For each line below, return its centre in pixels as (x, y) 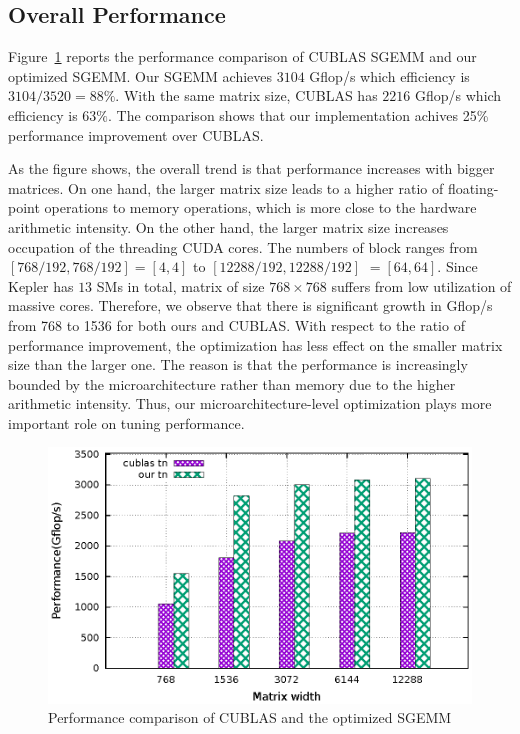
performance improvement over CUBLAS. (136, 134)
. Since (457, 266)
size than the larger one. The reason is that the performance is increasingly (238, 364)
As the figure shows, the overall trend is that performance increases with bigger (251, 168)
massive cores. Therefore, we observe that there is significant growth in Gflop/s (250, 305)
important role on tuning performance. (126, 422)
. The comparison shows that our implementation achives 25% (298, 114)
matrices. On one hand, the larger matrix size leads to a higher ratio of (226, 187)
